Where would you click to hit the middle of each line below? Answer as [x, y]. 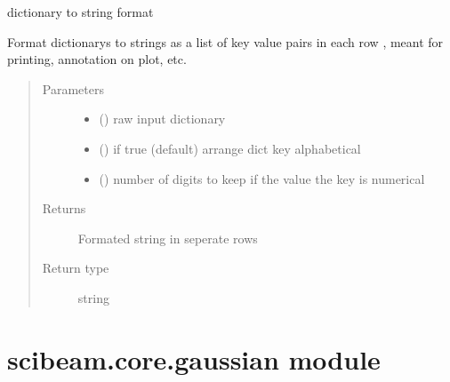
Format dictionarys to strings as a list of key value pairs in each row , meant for [225, 41]
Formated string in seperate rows [168, 238]
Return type [76, 268]
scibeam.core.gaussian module [194, 358]
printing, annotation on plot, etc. [97, 59]
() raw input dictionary [162, 119]
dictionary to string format [80, 12]
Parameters [73, 88]
